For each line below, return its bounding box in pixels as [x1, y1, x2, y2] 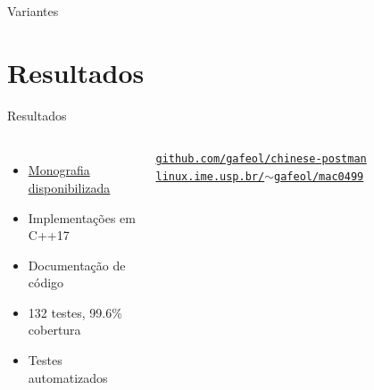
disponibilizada [28, 178, 111, 196]
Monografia [28, 161, 90, 179]
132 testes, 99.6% [28, 303, 122, 321]
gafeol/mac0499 [274, 170, 364, 183]
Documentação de [28, 255, 126, 274]
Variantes [7, 2, 59, 20]
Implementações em [28, 208, 137, 227]
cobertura [28, 320, 81, 339]
